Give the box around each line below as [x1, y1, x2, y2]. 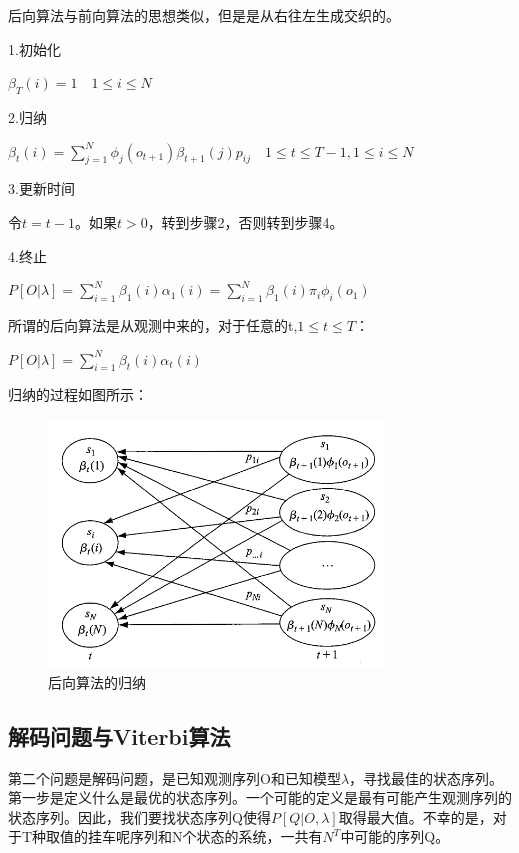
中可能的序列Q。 [340, 826, 450, 847]
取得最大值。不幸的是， [338, 806, 493, 827]
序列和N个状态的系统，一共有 [130, 826, 323, 847]
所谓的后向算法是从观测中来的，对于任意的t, [8, 314, 298, 335]
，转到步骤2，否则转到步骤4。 [147, 211, 344, 232]
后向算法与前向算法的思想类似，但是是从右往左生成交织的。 [8, 5, 400, 25]
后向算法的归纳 [48, 671, 146, 692]
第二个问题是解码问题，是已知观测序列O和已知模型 [8, 767, 341, 788]
